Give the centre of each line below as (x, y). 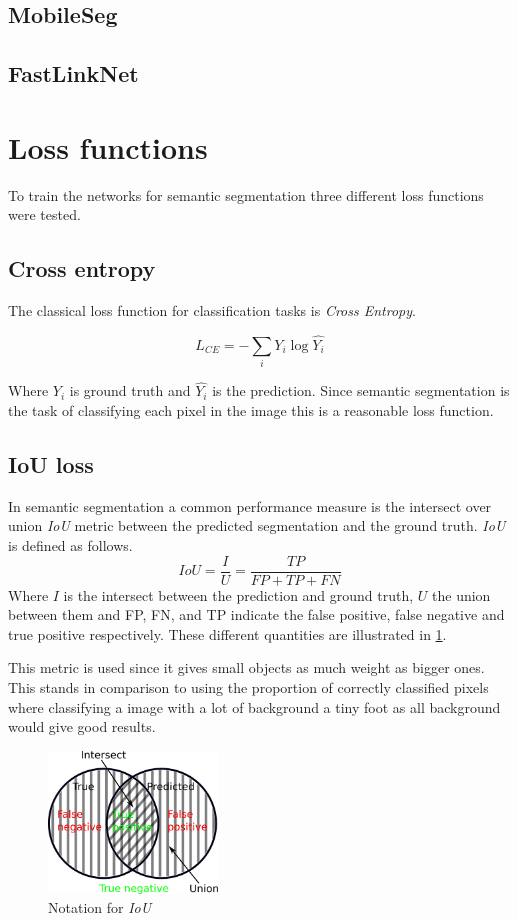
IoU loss (51, 464)
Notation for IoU (100, 907)
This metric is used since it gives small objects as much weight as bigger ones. (246, 667)
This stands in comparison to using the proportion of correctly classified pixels (248, 687)
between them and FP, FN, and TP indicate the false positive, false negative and (256, 614)
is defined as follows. (70, 545)
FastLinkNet (73, 73)
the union (461, 594)
